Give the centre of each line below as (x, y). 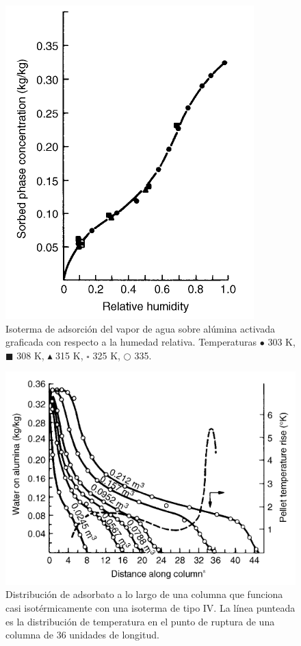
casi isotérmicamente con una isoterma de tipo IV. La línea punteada (150, 607)
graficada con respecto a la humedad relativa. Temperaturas (131, 342)
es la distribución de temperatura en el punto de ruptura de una (140, 621)
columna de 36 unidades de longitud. (82, 635)
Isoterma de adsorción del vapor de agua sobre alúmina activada (140, 328)
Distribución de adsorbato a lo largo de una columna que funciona (144, 594)
